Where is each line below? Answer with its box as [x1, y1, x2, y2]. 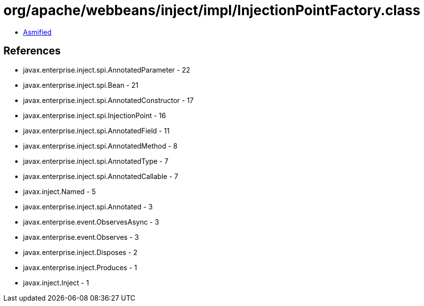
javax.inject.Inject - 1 [23, 278, 89, 287]
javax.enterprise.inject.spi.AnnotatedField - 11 [23, 126, 170, 135]
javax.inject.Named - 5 [23, 187, 96, 196]
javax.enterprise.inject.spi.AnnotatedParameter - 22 [23, 65, 190, 74]
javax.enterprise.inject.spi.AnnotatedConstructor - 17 [23, 96, 194, 104]
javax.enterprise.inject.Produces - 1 [23, 263, 137, 272]
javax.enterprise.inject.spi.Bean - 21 [23, 80, 139, 89]
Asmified [23, 27, 52, 36]
